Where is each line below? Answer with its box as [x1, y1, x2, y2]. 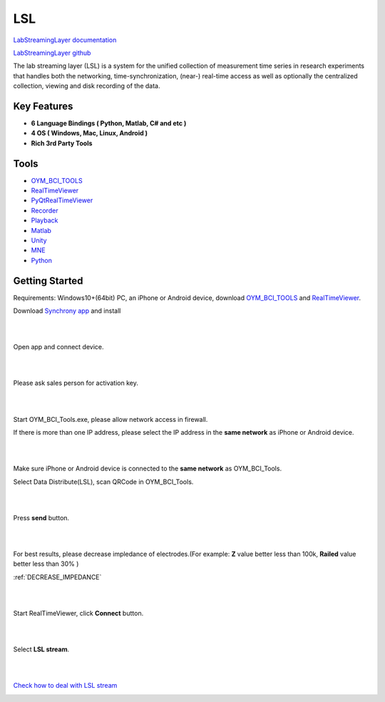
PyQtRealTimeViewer [31, 196, 93, 205]
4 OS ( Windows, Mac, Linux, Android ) [31, 129, 148, 138]
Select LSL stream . [13, 645, 70, 654]
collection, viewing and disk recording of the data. [13, 82, 160, 91]
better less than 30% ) [13, 559, 79, 568]
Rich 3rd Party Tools [31, 139, 93, 148]
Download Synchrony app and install [13, 306, 121, 315]
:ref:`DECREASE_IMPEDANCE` [13, 572, 102, 581]
